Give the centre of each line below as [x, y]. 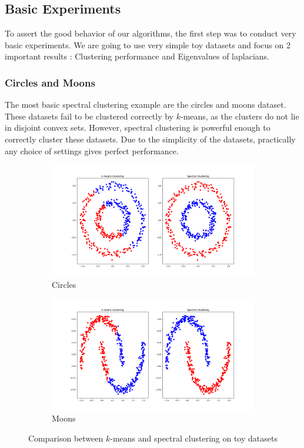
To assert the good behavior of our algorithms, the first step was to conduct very [151, 33]
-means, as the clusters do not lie [240, 116]
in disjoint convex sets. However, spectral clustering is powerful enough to [138, 127]
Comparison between [66, 438]
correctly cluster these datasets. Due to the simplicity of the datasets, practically [150, 139]
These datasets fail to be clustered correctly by [89, 116]
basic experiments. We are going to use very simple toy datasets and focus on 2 [148, 44]
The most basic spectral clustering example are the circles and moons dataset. [146, 104]
